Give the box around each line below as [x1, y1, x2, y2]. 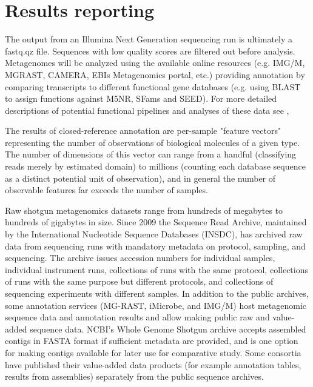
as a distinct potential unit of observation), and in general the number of [5, 171, 276, 184]
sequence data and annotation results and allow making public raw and [5, 311, 270, 323]
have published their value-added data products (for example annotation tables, [5, 358, 301, 371]
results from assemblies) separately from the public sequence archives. [5, 370, 264, 383]
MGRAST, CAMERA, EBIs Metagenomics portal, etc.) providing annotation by [5, 68, 305, 81]
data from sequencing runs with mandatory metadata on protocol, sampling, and [5, 239, 306, 252]
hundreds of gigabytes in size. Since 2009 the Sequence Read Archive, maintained [5, 216, 307, 228]
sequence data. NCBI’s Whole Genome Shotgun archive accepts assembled [30, 322, 306, 335]
